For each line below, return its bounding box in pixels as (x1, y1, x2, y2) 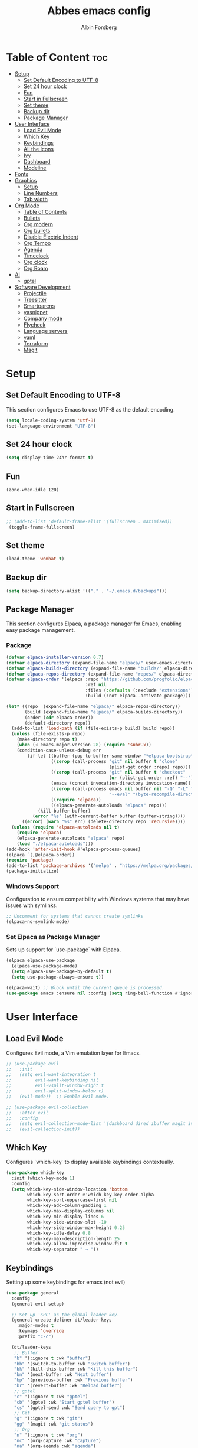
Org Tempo (23, 239, 51, 246)
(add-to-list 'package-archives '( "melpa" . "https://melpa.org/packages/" (6, 863, 196, 869)
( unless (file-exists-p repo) (11, 731, 85, 737)
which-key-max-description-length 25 (27, 1235, 120, 1241)
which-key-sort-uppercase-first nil (27, 1197, 117, 1203)
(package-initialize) (6, 868, 60, 875)
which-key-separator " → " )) (27, 1247, 99, 1253)
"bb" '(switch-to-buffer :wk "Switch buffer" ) (14, 1361, 131, 1367)
